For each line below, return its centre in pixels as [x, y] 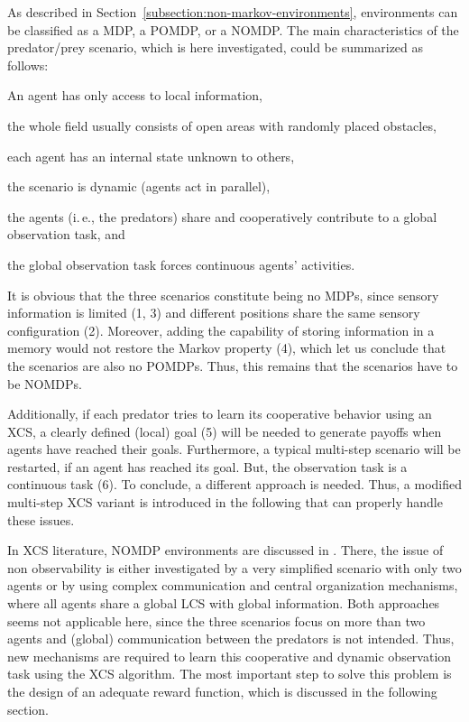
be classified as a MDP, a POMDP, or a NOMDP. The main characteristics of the [233, 29]
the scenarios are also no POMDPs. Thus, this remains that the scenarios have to [233, 365]
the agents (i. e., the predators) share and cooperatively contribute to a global [222, 216]
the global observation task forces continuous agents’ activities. [181, 264]
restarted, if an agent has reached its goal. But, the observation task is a [207, 466]
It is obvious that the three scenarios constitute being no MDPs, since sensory [223, 295]
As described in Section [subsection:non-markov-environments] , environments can [233, 12]
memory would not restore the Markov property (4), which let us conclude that [227, 348]
